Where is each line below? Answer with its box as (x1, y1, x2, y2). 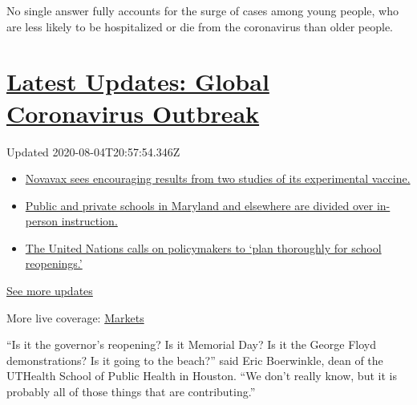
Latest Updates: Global (6, 65, 269, 98)
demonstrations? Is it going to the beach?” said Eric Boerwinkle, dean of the (6, 351, 383, 368)
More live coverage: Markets (6, 309, 144, 326)
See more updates (6, 282, 93, 299)
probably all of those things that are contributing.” (6, 383, 256, 400)
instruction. (61, 213, 118, 229)
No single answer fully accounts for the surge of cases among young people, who (6, 2, 399, 18)
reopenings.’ (25, 255, 83, 272)
